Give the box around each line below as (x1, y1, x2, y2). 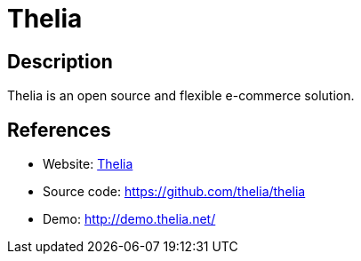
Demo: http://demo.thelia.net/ (43, 211, 216, 227)
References (7, 118, 111, 141)
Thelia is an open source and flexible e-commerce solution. (7, 88, 355, 104)
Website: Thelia (43, 156, 133, 172)
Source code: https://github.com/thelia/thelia (43, 184, 306, 200)
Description (7, 50, 113, 73)
